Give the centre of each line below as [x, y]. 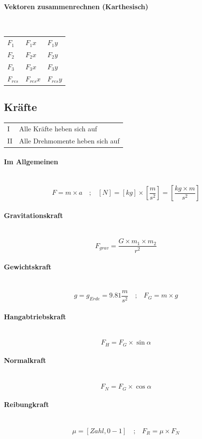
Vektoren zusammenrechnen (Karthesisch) [76, 6]
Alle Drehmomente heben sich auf [69, 140]
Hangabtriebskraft [35, 316]
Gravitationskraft [33, 215]
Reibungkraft [26, 404]
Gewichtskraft [28, 267]
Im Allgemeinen [31, 162]
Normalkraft [25, 360]
